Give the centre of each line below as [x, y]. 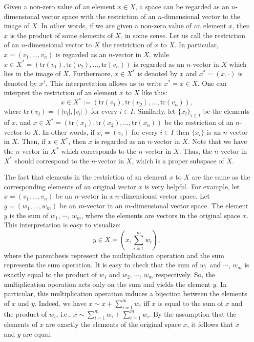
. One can [212, 83]
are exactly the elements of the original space [113, 324]
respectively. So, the [185, 274]
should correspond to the [52, 160]
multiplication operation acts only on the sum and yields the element [107, 284]
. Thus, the [195, 151]
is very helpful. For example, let [192, 186]
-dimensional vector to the [201, 16]
